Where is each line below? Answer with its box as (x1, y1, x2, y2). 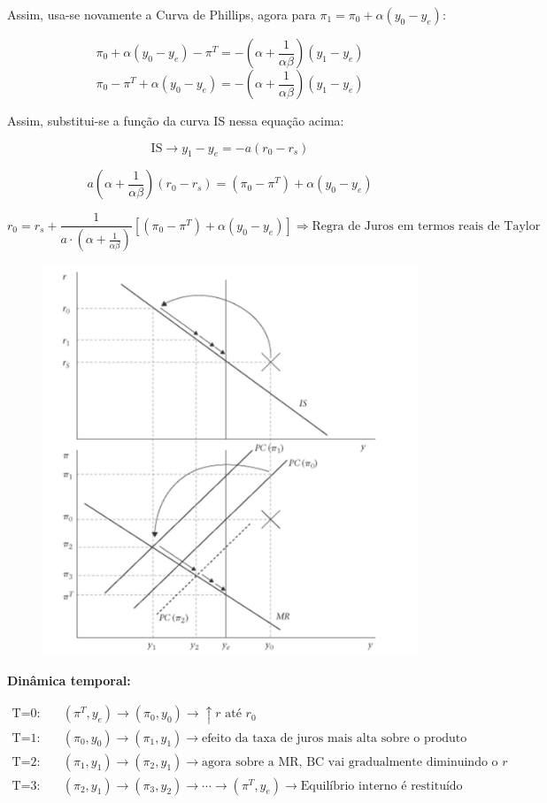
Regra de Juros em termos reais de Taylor (312, 219, 541, 233)
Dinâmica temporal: (7, 671, 131, 690)
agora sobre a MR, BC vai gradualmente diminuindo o (202, 755, 498, 769)
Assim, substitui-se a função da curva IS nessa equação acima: (7, 111, 344, 129)
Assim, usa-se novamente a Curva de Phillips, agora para (7, 5, 316, 23)
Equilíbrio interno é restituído (300, 779, 463, 792)
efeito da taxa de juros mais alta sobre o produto (202, 731, 467, 745)
